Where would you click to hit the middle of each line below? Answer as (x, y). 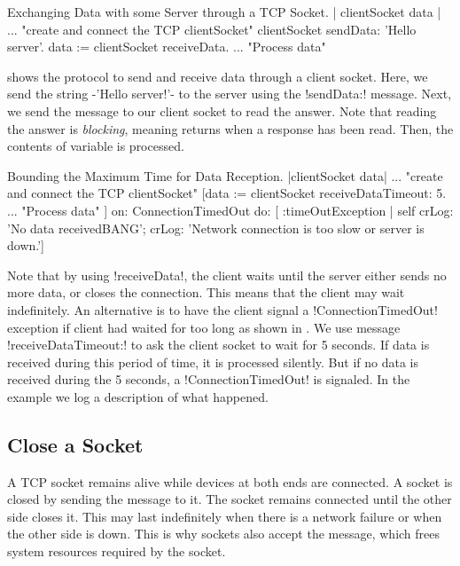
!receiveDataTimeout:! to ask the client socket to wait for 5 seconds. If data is (218, 345)
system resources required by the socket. (117, 551)
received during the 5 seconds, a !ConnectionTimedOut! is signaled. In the (209, 379)
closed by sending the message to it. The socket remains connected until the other (230, 499)
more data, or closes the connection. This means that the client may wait (206, 292)
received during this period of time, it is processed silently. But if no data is (213, 362)
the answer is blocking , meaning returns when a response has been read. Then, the (230, 128)
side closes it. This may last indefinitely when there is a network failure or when (225, 516)
